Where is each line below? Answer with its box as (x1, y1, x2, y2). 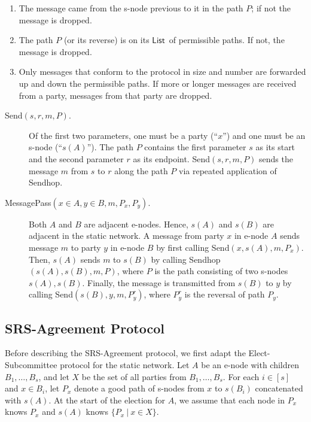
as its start (255, 141, 295, 153)
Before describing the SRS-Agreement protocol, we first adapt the (5, 347, 246, 359)
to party (71, 241, 101, 253)
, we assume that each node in (174, 393, 285, 406)
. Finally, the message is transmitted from (82, 276, 236, 289)
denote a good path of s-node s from (74, 382, 205, 394)
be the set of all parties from (81, 370, 187, 382)
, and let (38, 370, 69, 382)
